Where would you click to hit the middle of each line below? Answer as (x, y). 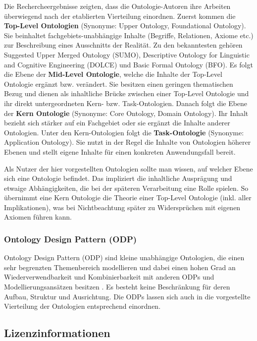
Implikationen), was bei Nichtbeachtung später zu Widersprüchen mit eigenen (122, 207)
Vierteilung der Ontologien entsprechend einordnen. (82, 306)
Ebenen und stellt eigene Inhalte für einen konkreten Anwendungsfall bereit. (120, 151)
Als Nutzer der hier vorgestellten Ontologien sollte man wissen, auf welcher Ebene (128, 168)
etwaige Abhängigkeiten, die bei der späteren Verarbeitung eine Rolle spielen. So (126, 188)
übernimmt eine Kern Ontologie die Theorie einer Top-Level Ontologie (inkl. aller (128, 198)
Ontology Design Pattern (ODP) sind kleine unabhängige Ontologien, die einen (124, 257)
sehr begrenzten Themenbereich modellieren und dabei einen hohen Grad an (120, 267)
